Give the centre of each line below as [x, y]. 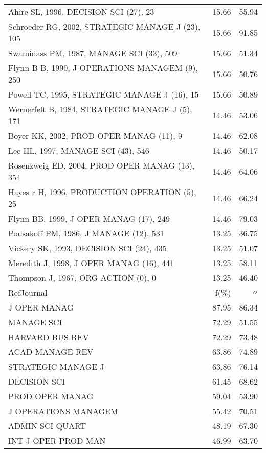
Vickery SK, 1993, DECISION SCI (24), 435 [87, 248]
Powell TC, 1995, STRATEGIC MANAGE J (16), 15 [104, 94]
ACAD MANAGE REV [51, 352]
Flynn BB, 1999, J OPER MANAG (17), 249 [89, 218]
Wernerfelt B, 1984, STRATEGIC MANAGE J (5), [100, 109]
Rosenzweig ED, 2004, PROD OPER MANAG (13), [102, 165]
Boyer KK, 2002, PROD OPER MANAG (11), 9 [95, 136]
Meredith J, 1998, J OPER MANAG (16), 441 [91, 263]
